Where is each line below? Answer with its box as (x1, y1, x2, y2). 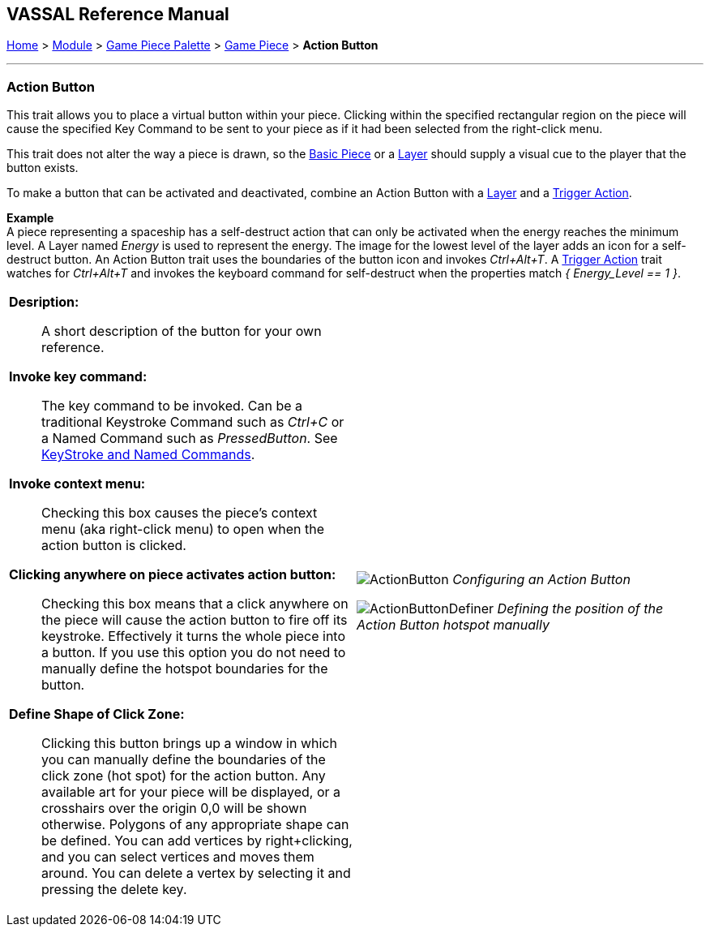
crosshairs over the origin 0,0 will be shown (41, 800, 307, 817)
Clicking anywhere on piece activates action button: (9, 566, 336, 583)
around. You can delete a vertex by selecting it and (41, 865, 351, 882)
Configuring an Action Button (452, 571, 631, 588)
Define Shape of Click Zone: (9, 706, 185, 723)
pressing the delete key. (41, 881, 187, 898)
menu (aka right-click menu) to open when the (41, 521, 325, 538)
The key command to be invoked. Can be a (41, 398, 303, 415)
